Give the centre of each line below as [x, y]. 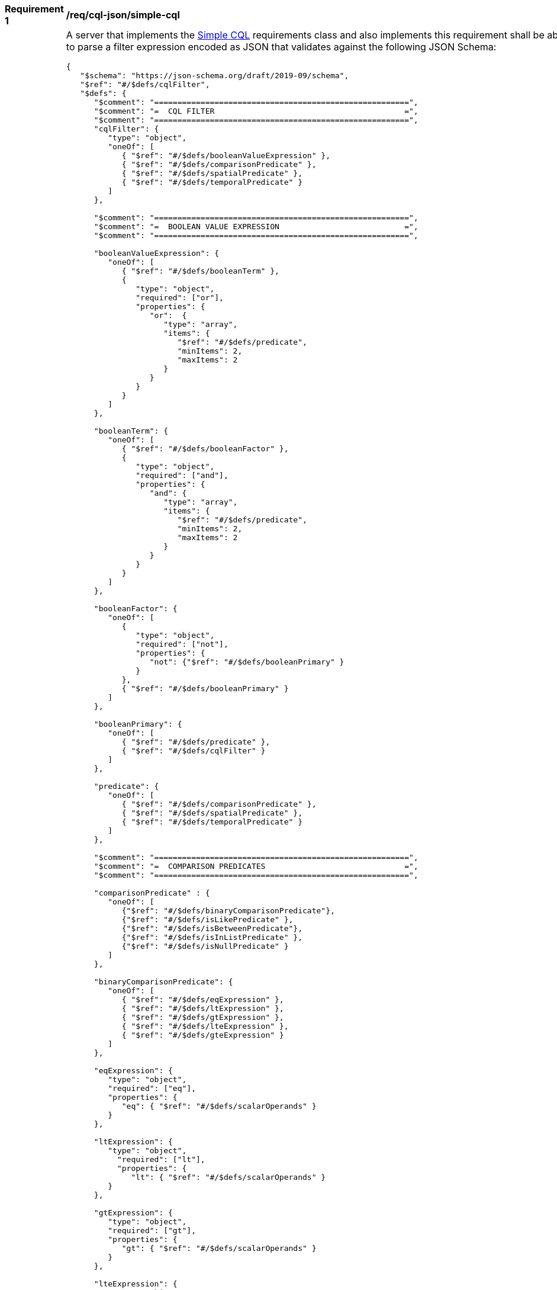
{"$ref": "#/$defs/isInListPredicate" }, [212, 937]
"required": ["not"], [182, 644]
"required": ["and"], [182, 475]
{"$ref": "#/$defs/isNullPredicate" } [205, 946]
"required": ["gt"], [152, 1230]
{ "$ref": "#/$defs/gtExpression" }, [203, 1017]
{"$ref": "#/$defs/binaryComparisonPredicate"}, [228, 911]
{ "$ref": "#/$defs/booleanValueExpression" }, [226, 155]
